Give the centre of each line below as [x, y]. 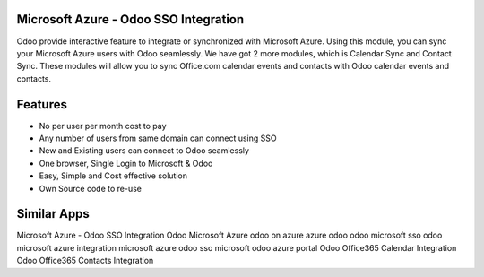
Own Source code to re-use [91, 188]
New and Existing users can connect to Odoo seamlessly [144, 151]
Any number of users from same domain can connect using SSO [158, 138]
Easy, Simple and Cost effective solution [113, 176]
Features [42, 104]
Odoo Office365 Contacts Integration [85, 261]
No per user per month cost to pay [103, 126]
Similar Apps [53, 214]
